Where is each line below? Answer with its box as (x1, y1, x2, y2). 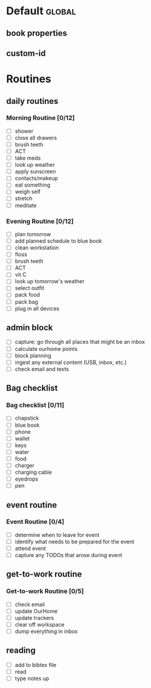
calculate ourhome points (14, 345, 78, 352)
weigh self (14, 188, 41, 195)
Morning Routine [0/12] (6, 114, 75, 122)
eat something (14, 181, 51, 189)
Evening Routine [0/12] (6, 217, 74, 225)
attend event (14, 545, 47, 552)
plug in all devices (14, 305, 60, 312)
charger (14, 461, 35, 469)
